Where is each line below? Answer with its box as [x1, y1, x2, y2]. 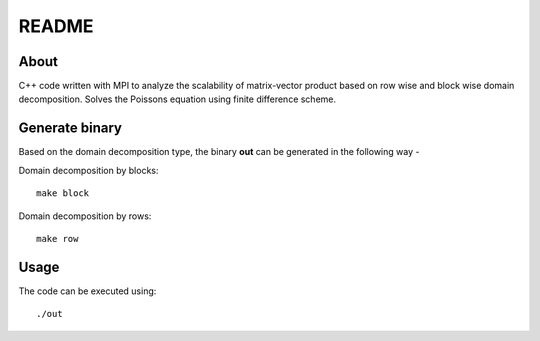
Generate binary [18, 120, 122, 137]
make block [36, 188, 90, 199]
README [18, 15, 94, 37]
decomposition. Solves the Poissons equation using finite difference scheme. [18, 93, 337, 105]
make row [36, 233, 79, 244]
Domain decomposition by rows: [18, 210, 152, 222]
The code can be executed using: [18, 285, 157, 297]
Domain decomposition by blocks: [18, 164, 159, 176]
